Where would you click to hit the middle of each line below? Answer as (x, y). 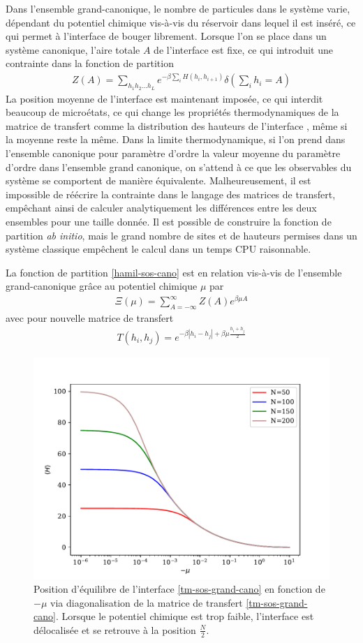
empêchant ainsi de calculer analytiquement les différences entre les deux (161, 208)
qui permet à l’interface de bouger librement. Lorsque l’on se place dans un (166, 36)
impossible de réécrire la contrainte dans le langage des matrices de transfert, (171, 194)
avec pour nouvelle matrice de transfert (90, 317)
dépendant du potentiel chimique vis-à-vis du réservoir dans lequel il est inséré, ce (181, 22)
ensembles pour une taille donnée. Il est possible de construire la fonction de (169, 221)
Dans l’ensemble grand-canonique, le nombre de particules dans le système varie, (178, 8)
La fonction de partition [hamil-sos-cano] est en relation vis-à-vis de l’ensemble (174, 272)
